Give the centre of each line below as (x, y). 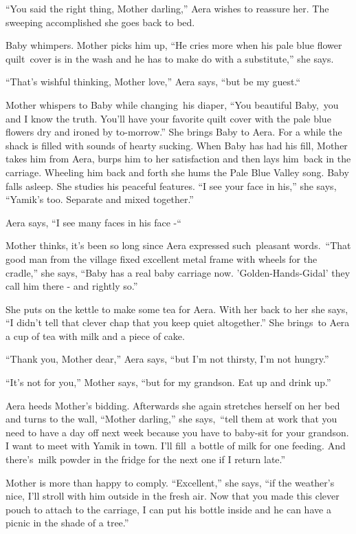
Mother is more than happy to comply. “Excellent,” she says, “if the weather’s (170, 482)
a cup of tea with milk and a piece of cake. (95, 335)
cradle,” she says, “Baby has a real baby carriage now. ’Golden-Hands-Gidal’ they (178, 272)
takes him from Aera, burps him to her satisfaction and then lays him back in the (178, 159)
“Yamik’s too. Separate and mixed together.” (100, 199)
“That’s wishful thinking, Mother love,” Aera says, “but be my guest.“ (153, 82)
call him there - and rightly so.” (72, 286)
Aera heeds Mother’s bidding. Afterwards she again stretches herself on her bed (173, 405)
